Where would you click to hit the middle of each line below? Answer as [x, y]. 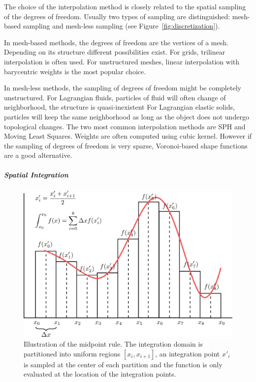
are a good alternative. [38, 155]
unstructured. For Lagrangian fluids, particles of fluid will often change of [115, 97]
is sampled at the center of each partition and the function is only [123, 364]
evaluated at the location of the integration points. [100, 374]
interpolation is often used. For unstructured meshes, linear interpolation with [122, 61]
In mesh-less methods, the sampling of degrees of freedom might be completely [123, 88]
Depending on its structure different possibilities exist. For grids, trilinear [115, 52]
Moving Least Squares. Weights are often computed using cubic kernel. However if [128, 136]
